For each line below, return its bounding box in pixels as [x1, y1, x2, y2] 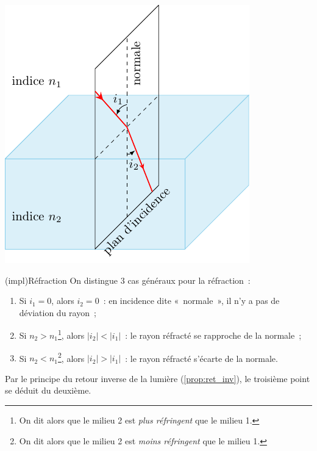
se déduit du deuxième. [5, 384, 91, 397]
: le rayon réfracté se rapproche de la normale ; [125, 329, 302, 342]
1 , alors [57, 327, 85, 342]
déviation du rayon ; [19, 306, 96, 319]
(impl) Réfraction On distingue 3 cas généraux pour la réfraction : [5, 273, 251, 286]
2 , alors [57, 350, 85, 364]
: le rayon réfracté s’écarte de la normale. [125, 352, 278, 364]
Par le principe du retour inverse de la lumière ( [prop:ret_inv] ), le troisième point [5, 372, 310, 384]
